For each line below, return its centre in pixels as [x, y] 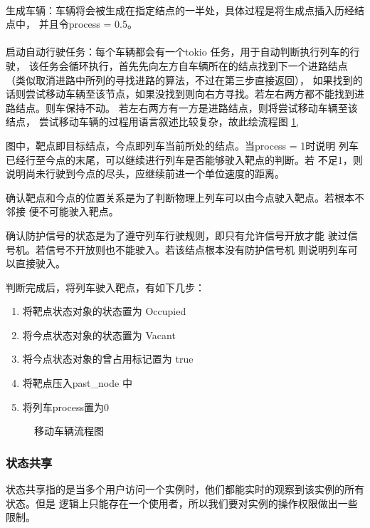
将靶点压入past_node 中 [77, 383]
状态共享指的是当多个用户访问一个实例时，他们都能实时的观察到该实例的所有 [185, 489]
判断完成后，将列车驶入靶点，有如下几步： [105, 287]
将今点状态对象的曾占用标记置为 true [108, 359]
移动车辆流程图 [69, 431]
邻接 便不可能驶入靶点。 [62, 211]
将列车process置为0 [65, 407]
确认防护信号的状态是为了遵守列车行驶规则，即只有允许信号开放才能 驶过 [177, 235]
